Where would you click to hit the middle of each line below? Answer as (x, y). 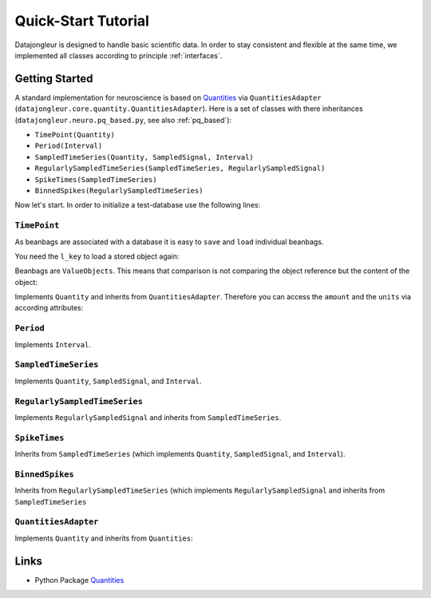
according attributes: (49, 308)
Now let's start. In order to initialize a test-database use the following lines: (138, 205)
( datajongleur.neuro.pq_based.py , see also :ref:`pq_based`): (123, 120)
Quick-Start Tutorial (82, 21)
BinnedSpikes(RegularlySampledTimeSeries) (119, 190)
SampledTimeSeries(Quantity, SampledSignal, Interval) (144, 157)
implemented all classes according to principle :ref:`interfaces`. (119, 55)
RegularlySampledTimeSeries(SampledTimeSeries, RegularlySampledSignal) (180, 168)
